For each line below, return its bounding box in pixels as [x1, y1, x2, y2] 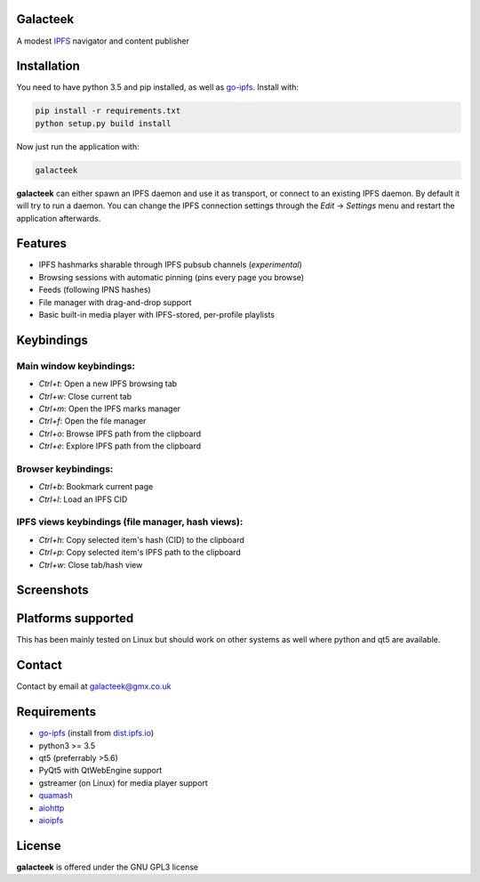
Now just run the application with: [16, 141, 140, 151]
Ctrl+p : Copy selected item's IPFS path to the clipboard [38, 547, 242, 558]
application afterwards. [16, 213, 101, 223]
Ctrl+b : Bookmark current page [38, 481, 154, 492]
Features [16, 236, 67, 251]
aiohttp [38, 802, 65, 813]
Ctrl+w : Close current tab [38, 391, 132, 401]
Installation [16, 59, 80, 74]
